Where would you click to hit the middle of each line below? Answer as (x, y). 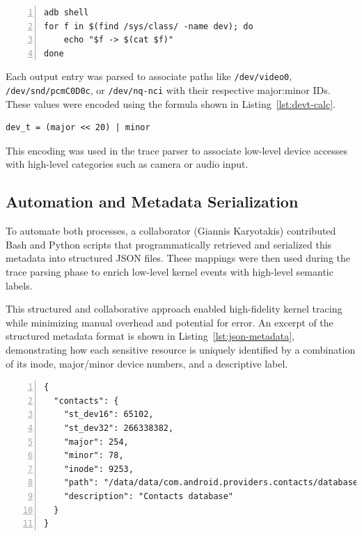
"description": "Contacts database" (149, 496)
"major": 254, (96, 442)
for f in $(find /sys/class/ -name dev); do (149, 26)
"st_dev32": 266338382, (119, 428)
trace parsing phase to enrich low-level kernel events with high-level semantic (170, 272)
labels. (19, 285)
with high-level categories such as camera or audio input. (127, 164)
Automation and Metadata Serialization (152, 202)
